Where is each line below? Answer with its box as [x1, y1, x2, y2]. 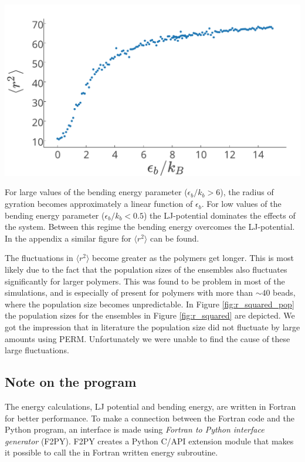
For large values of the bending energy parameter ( [5, 186, 188, 198]
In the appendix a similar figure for [5, 232, 131, 244]
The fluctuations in [5, 252, 73, 264]
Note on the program [5, 373, 137, 391]
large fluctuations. [5, 344, 69, 356]
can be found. [150, 232, 199, 244]
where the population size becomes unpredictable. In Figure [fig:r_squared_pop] [5, 297, 294, 310]
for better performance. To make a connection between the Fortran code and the [5, 411, 294, 424]
